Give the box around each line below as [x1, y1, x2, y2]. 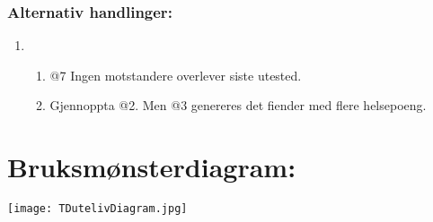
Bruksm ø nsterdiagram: [7, 149, 296, 185]
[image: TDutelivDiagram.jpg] [7, 202, 188, 216]
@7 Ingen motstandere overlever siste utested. [49, 65, 302, 84]
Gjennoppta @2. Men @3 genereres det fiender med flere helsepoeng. [49, 96, 427, 115]
